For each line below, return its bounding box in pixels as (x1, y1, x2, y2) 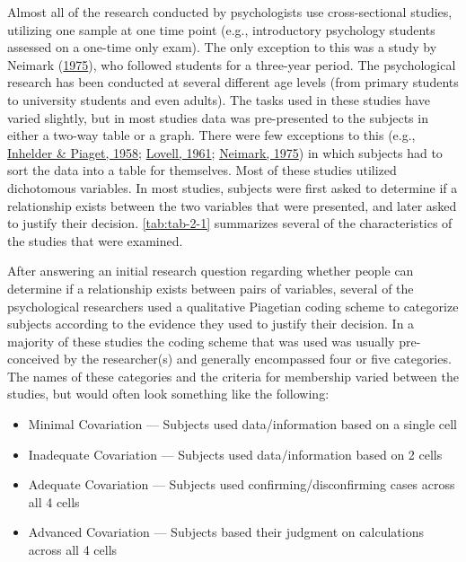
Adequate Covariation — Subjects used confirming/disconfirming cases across (28, 475, 455, 494)
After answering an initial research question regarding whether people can (7, 261, 414, 280)
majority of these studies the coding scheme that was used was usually (7, 331, 395, 350)
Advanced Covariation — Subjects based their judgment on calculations (28, 522, 424, 541)
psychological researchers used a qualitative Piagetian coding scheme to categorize (7, 296, 459, 315)
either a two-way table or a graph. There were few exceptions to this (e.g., (7, 126, 416, 145)
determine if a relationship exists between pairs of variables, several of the (7, 278, 414, 297)
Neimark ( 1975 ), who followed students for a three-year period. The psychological (7, 55, 456, 74)
